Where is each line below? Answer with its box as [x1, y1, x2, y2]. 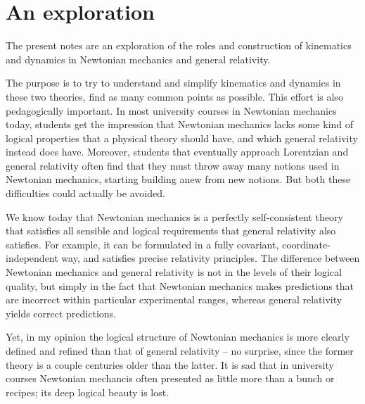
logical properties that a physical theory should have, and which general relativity [6, 130, 358, 145]
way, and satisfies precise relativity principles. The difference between [61, 251, 360, 265]
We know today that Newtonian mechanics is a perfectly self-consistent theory [6, 209, 343, 224]
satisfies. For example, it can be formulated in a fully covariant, [6, 236, 279, 251]
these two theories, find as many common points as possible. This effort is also [6, 89, 343, 103]
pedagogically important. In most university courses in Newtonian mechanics [6, 103, 337, 118]
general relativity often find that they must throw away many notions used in [6, 158, 340, 172]
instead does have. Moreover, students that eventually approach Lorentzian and [6, 144, 349, 159]
